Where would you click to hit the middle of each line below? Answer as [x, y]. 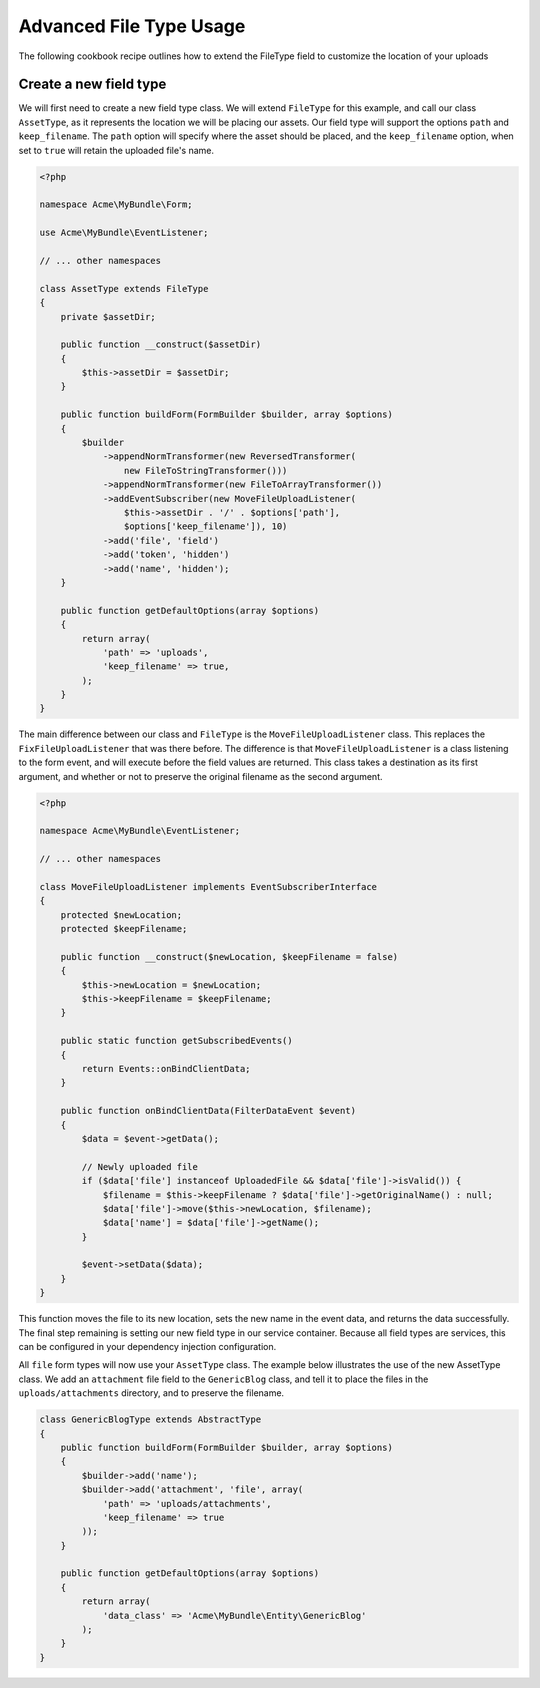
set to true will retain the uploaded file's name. [116, 150]
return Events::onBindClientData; [166, 1069]
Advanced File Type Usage [132, 26]
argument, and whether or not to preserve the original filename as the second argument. [201, 776]
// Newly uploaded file [140, 1166]
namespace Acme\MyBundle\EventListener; [139, 831]
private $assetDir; [108, 316]
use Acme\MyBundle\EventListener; [124, 233]
